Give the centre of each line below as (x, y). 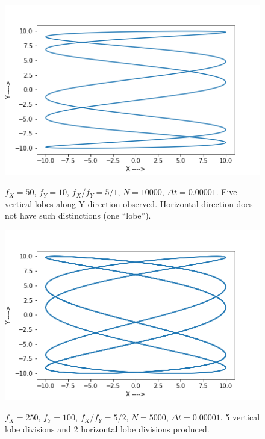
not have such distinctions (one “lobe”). (78, 215)
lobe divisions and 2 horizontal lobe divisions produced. (107, 428)
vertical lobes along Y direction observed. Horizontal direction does (129, 203)
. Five (226, 192)
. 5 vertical (240, 417)
